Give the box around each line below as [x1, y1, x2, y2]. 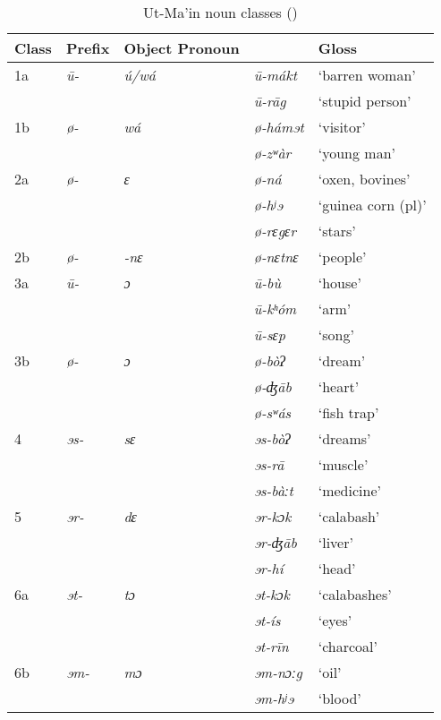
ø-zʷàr [253, 142, 292, 163]
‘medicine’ [318, 480, 381, 501]
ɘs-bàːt [253, 480, 293, 501]
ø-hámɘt [253, 116, 304, 137]
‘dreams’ [318, 428, 371, 449]
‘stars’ [318, 220, 356, 241]
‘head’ [318, 558, 356, 579]
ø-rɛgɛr [253, 220, 297, 241]
